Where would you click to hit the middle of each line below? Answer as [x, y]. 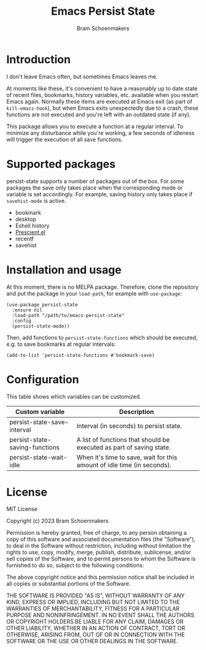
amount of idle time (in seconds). [124, 465]
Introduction [39, 59]
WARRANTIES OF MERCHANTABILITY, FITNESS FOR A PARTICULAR [93, 609]
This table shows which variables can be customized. [74, 396]
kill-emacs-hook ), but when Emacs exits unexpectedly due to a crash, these [102, 108]
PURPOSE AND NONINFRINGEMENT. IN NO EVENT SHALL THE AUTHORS [101, 615]
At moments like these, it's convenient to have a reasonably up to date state [102, 88]
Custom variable [40, 411]
